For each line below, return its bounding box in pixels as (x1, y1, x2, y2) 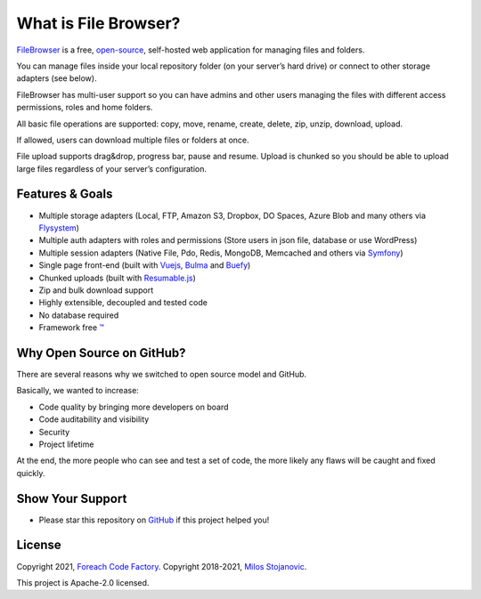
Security (38, 426, 70, 437)
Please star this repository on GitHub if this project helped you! (38, 514, 270, 525)
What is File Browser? (16, 13, 181, 33)
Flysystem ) (38, 223, 80, 233)
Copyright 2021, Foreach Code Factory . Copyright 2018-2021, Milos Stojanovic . (16, 561, 307, 571)
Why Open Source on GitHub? (16, 345, 186, 360)
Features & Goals (16, 187, 113, 202)
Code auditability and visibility (38, 414, 150, 425)
